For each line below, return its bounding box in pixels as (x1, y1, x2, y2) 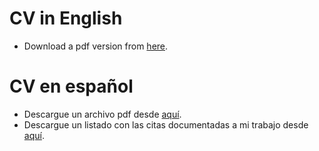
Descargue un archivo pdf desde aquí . (23, 108, 182, 120)
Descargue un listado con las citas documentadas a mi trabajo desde (23, 118, 309, 131)
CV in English (9, 7, 123, 30)
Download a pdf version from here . (23, 40, 169, 52)
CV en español (9, 75, 134, 98)
